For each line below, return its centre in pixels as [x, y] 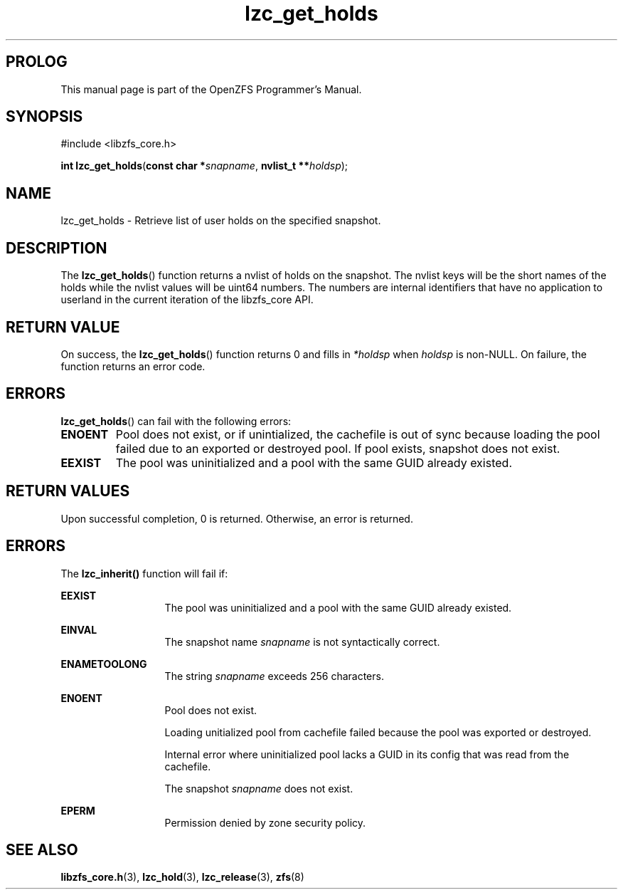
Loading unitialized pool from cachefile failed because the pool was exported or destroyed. [378, 732]
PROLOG [37, 62]
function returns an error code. [133, 366]
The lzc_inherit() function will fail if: [144, 573]
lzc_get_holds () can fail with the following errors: [176, 421]
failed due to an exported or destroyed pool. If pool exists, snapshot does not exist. [338, 448]
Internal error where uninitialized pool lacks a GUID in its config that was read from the [367, 754]
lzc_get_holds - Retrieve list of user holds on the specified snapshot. [221, 221]
